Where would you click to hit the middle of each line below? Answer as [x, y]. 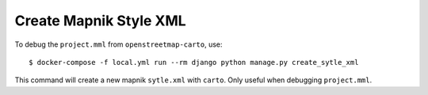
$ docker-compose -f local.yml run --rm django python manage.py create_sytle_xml [194, 62]
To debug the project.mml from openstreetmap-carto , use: [118, 44]
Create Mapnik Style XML [100, 21]
